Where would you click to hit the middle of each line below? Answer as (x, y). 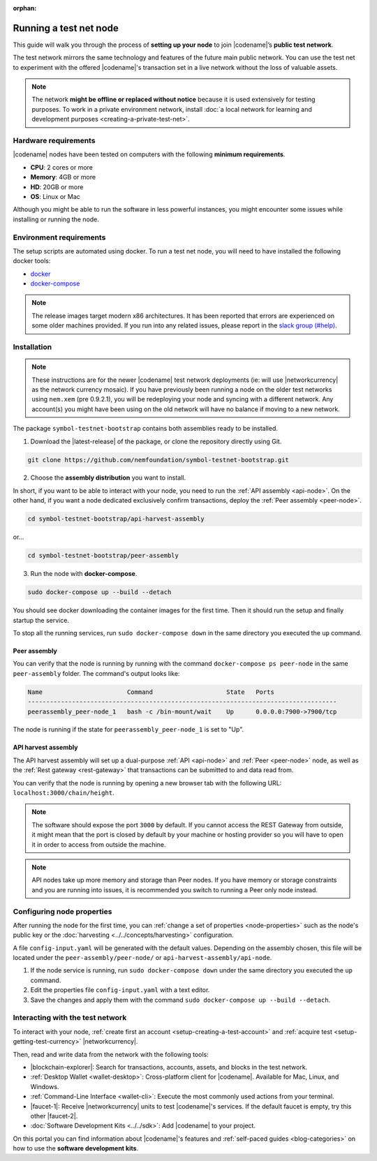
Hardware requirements (54, 141)
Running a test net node (66, 28)
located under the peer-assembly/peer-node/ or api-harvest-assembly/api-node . (142, 958)
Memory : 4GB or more (63, 177)
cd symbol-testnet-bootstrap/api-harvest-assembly (116, 519)
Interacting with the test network (70, 1018)
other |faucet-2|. (54, 1116)
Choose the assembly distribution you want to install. (108, 478)
